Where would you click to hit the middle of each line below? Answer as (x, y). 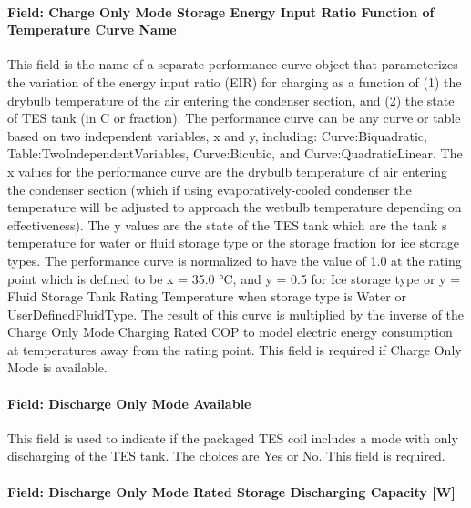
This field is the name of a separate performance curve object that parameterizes (233, 64)
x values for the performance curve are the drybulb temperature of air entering (228, 171)
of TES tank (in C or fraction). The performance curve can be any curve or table (234, 118)
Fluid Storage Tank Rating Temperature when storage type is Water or (207, 296)
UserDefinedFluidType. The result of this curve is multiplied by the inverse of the (236, 314)
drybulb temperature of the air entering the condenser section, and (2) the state (231, 100)
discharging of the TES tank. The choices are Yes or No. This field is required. (226, 456)
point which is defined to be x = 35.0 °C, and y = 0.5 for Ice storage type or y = (234, 278)
